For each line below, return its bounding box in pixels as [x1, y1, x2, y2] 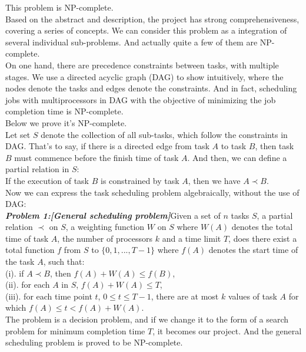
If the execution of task [5, 174, 89, 186]
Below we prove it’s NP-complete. [5, 116, 127, 129]
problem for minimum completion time [5, 324, 145, 337]
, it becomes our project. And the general [152, 324, 302, 337]
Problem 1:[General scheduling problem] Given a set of [5, 209, 221, 221]
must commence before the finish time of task [14, 151, 179, 163]
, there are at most [151, 290, 219, 302]
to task [221, 140, 247, 152]
